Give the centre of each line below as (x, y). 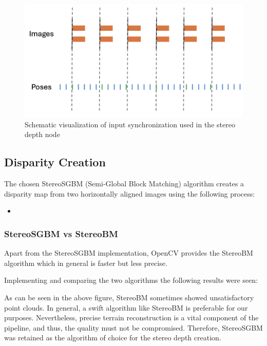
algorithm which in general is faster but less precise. (86, 263)
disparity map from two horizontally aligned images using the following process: (130, 193)
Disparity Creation (55, 162)
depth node (42, 134)
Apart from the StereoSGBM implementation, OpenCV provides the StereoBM (129, 253)
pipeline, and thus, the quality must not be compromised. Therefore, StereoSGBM (133, 327)
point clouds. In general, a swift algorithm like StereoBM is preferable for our (126, 307)
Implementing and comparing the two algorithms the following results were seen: (131, 280)
